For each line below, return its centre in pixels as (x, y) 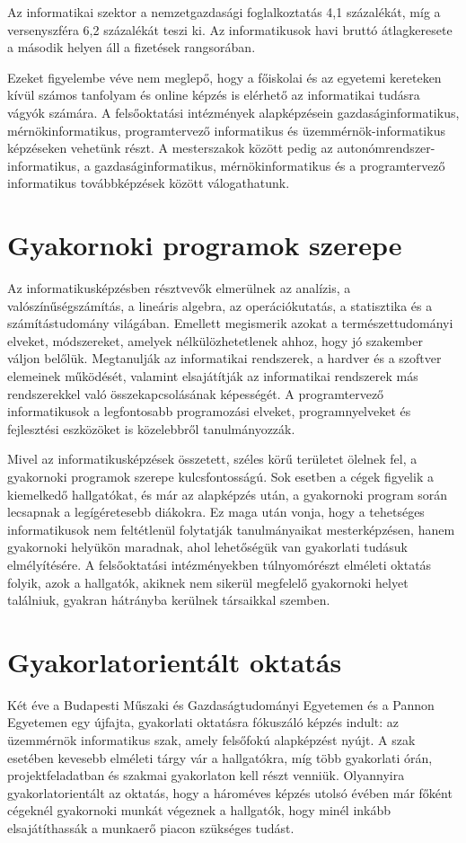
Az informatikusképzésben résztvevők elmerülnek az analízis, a (179, 288)
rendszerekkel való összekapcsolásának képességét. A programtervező (196, 393)
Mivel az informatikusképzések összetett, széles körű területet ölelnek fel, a (212, 459)
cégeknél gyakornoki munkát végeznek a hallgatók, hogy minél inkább (199, 810)
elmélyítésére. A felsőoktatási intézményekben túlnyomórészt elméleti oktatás (220, 564)
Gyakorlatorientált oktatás (175, 661)
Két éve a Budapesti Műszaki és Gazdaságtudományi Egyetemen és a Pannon (221, 704)
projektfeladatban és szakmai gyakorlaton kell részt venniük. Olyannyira (206, 775)
